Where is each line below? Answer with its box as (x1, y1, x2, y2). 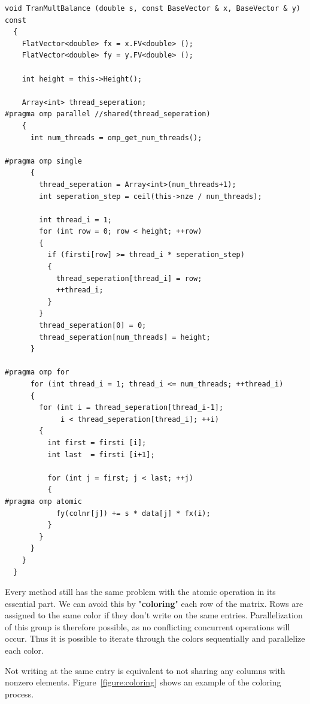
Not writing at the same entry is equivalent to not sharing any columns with (5, 664, 285, 676)
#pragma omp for (5, 368, 69, 377)
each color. (5, 644, 44, 657)
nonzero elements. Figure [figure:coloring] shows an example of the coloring (5, 676, 281, 688)
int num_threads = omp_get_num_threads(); (30, 133, 202, 142)
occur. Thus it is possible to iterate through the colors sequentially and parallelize (5, 632, 305, 645)
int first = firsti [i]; (47, 438, 147, 447)
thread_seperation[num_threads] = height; (39, 333, 211, 342)
